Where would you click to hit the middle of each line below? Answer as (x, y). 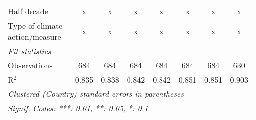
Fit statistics (30, 51)
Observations (30, 65)
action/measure (34, 37)
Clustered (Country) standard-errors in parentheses (96, 94)
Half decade (28, 11)
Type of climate (35, 25)
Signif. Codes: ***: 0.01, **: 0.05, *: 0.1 (78, 108)
